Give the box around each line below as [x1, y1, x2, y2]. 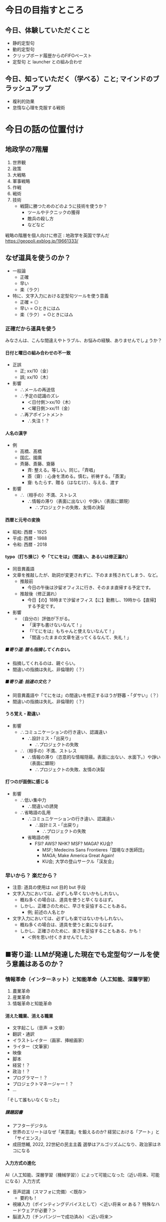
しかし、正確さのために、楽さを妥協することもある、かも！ [19, 928, 143, 934]
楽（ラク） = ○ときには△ [19, 311, 73, 317]
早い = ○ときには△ [19, 305, 60, 311]
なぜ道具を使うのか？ [5, 254, 71, 262]
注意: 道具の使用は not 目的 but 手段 [12, 884, 86, 890]
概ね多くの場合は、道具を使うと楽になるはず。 [19, 922, 116, 928]
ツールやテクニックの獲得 [27, 209, 80, 215]
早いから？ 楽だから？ [5, 872, 58, 879]
